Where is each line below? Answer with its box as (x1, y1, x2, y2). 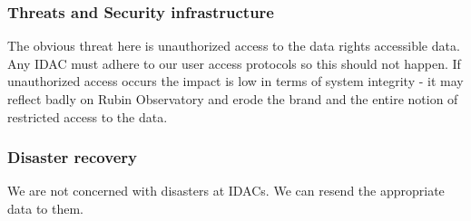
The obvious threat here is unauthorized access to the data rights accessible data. (7, 36, 460, 55)
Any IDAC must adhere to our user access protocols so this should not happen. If (7, 53, 461, 72)
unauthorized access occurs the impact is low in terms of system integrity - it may (7, 72, 464, 91)
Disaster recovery (7, 146, 137, 168)
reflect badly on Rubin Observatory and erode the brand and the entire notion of (7, 90, 458, 108)
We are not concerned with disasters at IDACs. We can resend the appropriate (7, 181, 445, 200)
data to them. (7, 199, 83, 217)
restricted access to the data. (7, 107, 168, 126)
